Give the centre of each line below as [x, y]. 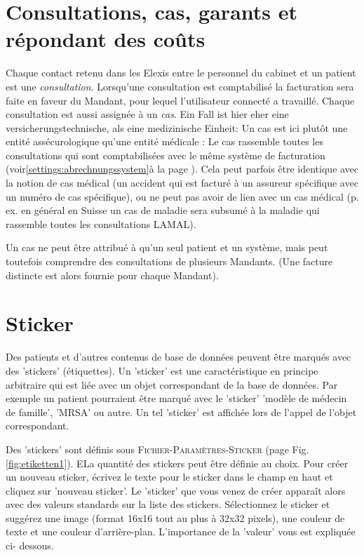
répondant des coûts [106, 39]
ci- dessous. [30, 546]
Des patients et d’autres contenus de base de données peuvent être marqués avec [178, 357]
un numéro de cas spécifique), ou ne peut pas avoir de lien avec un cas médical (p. [182, 196]
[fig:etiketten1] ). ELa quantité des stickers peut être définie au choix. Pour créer [177, 463]
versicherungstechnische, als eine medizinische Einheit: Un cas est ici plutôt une [177, 127]
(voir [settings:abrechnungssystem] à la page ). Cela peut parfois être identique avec [182, 169]
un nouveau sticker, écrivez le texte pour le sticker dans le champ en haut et [169, 477]
